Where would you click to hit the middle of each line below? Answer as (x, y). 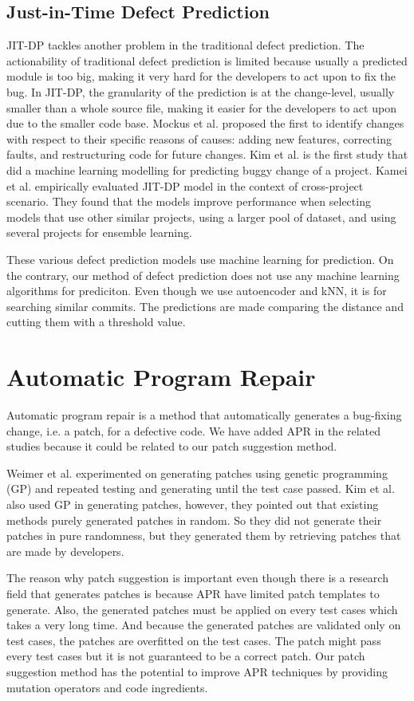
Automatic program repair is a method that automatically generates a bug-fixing (204, 415)
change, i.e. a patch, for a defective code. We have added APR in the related (194, 430)
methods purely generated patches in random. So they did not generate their (194, 520)
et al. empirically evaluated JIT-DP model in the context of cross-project (185, 185)
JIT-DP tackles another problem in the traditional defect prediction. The (185, 45)
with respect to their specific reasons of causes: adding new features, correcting (199, 138)
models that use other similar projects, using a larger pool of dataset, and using (201, 217)
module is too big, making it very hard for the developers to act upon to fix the (201, 76)
